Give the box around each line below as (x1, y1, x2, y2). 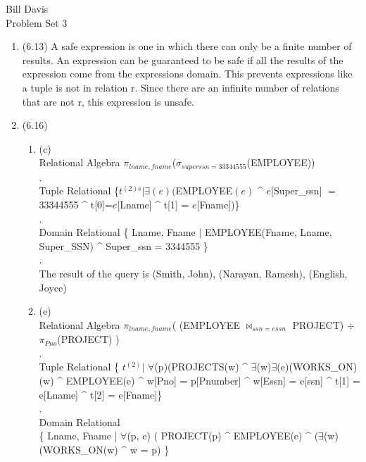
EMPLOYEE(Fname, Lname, (204, 225, 332, 239)
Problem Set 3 (6, 15, 68, 30)
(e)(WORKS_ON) (277, 359, 358, 374)
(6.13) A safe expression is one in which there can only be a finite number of (22, 39, 352, 54)
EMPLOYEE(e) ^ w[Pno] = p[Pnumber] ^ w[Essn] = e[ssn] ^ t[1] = (65, 373, 360, 387)
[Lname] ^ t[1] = (117, 196, 189, 211)
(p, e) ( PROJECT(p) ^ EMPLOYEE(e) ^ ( (127, 428, 319, 443)
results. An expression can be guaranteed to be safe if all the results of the (22, 52, 343, 67)
